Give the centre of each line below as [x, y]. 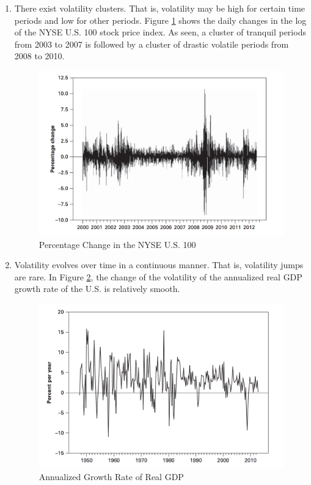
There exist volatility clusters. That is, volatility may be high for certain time [160, 8]
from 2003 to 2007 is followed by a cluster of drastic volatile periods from [152, 44]
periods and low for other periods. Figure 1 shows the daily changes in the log [160, 20]
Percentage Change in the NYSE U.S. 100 [117, 244]
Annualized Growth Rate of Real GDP [111, 476]
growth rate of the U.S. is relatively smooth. [97, 289]
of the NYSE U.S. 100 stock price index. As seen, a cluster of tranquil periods [160, 32]
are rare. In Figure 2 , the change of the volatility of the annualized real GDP [158, 276]
